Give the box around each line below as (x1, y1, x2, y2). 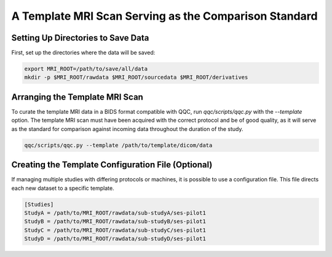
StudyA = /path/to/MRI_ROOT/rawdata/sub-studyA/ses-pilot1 (24, 209, 206, 216)
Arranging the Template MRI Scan (11, 92, 144, 102)
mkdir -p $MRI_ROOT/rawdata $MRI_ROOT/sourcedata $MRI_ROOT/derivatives (24, 74, 248, 81)
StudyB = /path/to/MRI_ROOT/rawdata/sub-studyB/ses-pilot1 (24, 218, 206, 225)
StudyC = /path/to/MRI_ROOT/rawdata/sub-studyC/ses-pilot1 (24, 226, 206, 234)
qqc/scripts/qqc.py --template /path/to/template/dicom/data (24, 141, 213, 149)
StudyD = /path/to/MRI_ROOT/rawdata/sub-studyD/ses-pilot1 (24, 235, 206, 242)
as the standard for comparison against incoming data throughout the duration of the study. (11, 125, 243, 132)
